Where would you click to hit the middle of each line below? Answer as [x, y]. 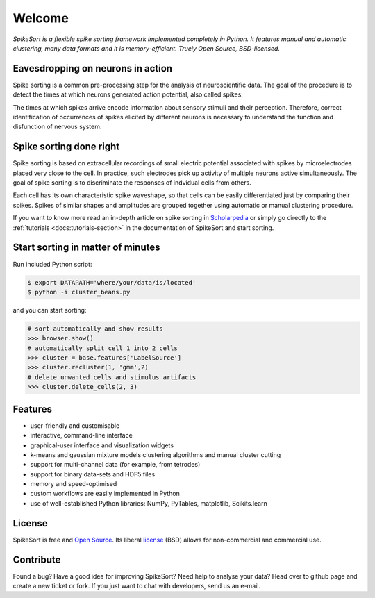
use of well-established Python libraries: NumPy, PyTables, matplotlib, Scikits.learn [149, 503]
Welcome [41, 18]
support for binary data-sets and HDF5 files [93, 474]
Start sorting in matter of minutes [86, 248]
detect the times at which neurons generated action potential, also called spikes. [128, 94]
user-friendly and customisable [75, 425]
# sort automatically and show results [95, 329]
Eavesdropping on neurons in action [93, 68]
